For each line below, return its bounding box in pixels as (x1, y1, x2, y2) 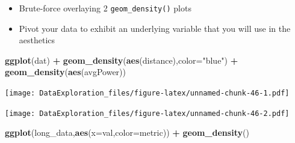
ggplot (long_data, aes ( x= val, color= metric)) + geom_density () (5, 126, 249, 139)
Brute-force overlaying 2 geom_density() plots (19, 2, 191, 14)
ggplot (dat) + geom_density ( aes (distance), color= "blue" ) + (5, 53, 238, 66)
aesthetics (19, 34, 55, 46)
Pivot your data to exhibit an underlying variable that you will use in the (19, 22, 291, 34)
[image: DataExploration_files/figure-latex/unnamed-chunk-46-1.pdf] (5, 89, 290, 98)
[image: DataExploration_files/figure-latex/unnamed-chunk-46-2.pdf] (5, 109, 290, 118)
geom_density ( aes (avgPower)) (5, 65, 126, 78)
